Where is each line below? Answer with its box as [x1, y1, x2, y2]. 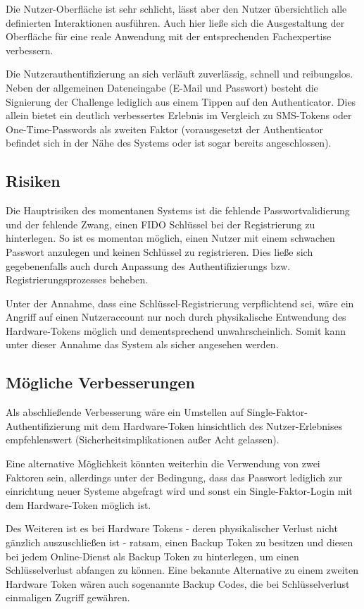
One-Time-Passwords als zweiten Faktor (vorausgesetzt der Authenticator [6, 121, 323, 136]
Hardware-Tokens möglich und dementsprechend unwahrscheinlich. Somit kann [6, 323, 346, 338]
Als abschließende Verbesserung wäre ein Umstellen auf [6, 405, 244, 419]
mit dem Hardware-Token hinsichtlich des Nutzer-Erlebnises [83, 418, 343, 433]
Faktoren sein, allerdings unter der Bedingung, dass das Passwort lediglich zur [6, 469, 343, 484]
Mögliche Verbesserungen [6, 371, 195, 393]
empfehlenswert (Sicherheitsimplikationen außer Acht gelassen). [6, 432, 280, 447]
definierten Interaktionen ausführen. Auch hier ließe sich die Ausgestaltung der [6, 15, 345, 30]
